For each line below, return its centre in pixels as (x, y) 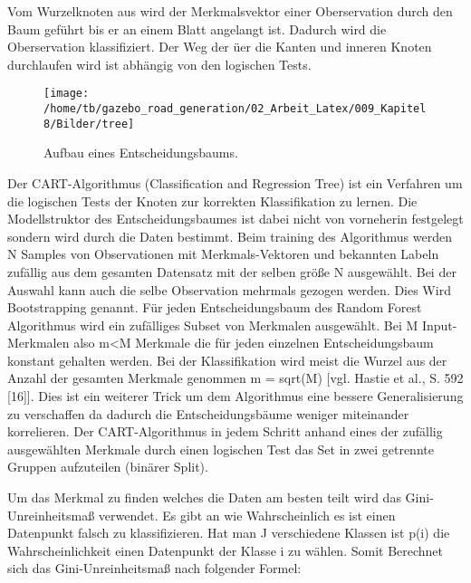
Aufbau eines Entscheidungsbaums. (141, 153)
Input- (439, 325)
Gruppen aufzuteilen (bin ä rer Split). (108, 467)
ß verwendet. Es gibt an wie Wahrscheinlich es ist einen (242, 515)
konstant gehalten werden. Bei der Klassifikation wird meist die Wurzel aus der (227, 360)
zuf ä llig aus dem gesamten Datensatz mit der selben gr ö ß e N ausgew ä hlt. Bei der (232, 271)
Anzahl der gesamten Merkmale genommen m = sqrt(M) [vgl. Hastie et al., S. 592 (235, 378)
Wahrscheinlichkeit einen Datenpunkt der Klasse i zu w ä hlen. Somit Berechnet (226, 550)
